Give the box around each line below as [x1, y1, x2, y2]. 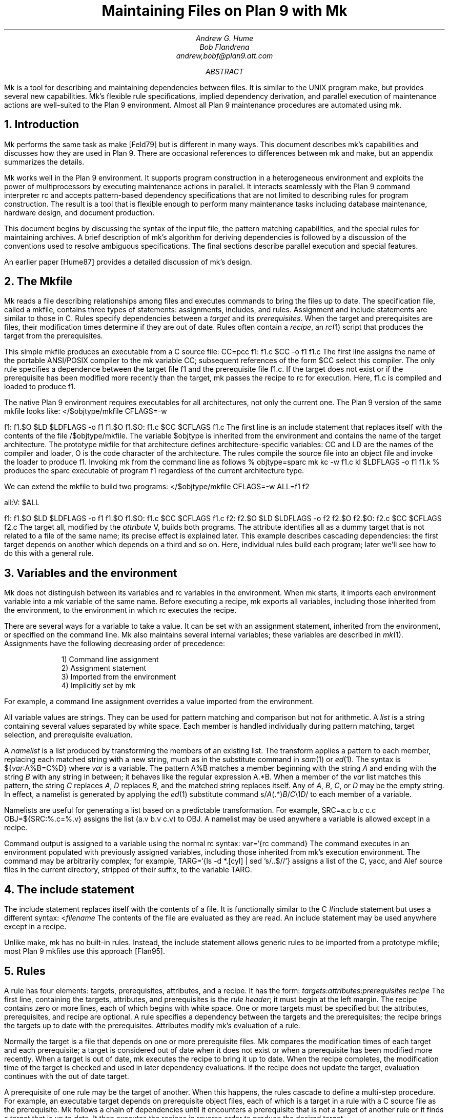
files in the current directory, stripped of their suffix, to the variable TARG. [4, 865, 252, 874]
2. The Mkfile [4, 275, 73, 288]
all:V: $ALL [4, 498, 40, 507]
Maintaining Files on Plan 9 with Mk [101, 2, 348, 19]
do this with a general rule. [4, 549, 94, 558]
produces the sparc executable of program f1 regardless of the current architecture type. [4, 466, 304, 475]
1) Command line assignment [61, 655, 159, 664]
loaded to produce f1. [4, 382, 76, 391]
